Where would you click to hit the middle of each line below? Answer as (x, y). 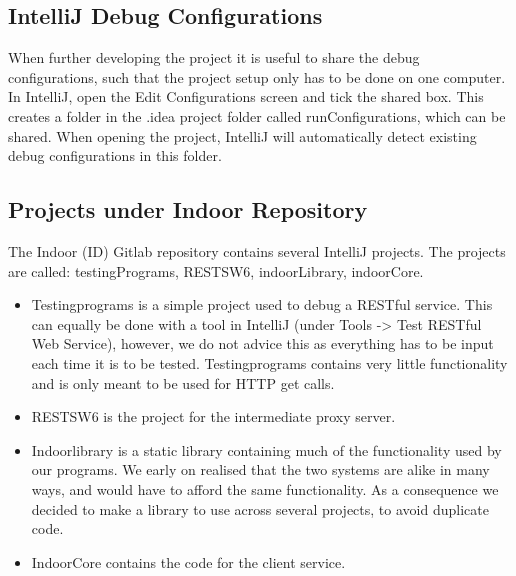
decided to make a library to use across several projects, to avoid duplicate (260, 508)
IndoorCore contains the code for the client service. (188, 561)
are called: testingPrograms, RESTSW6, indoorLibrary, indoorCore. (216, 270)
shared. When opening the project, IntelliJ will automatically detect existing (242, 135)
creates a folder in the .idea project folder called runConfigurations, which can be (257, 115)
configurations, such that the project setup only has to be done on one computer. (257, 76)
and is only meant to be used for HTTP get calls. (183, 382)
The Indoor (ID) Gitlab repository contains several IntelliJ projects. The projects (257, 250)
